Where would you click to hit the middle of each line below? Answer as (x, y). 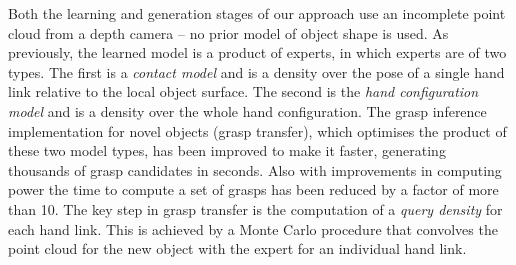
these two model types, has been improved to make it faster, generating (227, 150)
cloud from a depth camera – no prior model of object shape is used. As (228, 32)
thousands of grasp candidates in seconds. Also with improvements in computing (255, 169)
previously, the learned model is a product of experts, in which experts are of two (257, 52)
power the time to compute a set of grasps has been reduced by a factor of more (253, 189)
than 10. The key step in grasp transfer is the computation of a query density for (255, 208)
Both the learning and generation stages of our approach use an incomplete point (257, 13)
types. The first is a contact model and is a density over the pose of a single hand (256, 71)
